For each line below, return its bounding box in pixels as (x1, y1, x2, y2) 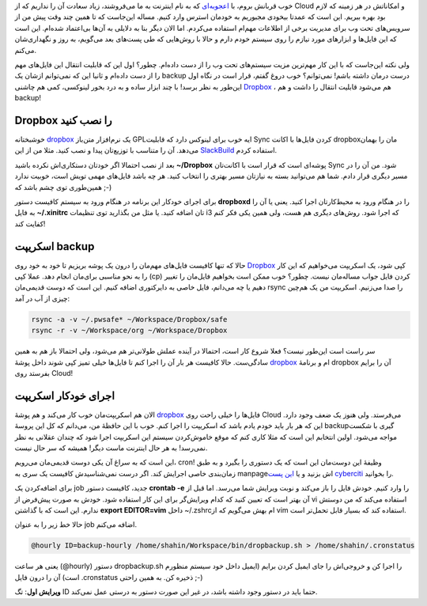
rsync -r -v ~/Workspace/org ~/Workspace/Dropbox (31, 326, 228, 335)
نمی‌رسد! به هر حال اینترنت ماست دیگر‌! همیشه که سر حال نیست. (14, 443, 208, 453)
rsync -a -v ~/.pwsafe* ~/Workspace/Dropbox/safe (31, 315, 228, 324)
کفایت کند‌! (14, 218, 46, 229)
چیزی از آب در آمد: (14, 294, 70, 303)
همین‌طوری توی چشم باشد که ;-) (14, 182, 112, 191)
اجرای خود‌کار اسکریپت (14, 388, 115, 403)
